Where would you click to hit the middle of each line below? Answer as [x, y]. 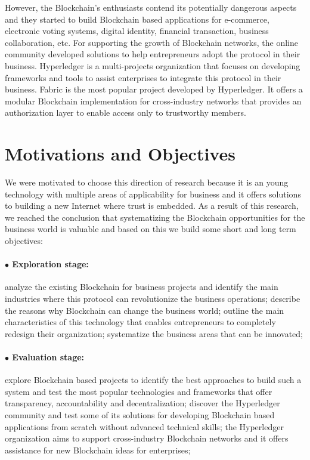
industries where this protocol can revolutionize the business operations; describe [153, 299]
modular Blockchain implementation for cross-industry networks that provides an [153, 101]
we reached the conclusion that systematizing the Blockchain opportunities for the [155, 217]
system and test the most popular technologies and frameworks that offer [139, 391]
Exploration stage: [50, 264]
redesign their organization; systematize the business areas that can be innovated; [154, 333]
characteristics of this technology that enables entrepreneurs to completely [140, 322]
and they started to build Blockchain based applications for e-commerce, [137, 19]
